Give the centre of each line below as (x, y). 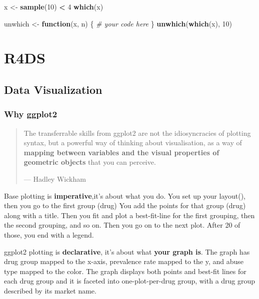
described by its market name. (50, 290)
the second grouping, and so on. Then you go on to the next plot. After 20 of (122, 225)
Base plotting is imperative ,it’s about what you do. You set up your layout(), (125, 195)
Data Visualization (53, 89)
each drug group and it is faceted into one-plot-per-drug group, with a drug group (130, 281)
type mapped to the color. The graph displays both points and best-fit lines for (125, 271)
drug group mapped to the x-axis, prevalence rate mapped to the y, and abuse (124, 261)
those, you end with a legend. (49, 234)
